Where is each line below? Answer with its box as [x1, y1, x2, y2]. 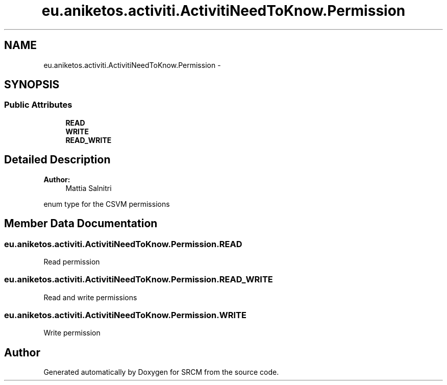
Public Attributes [4, 100, 72, 110]
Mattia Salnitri [65, 183, 112, 192]
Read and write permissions [43, 293, 137, 302]
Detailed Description [4, 153, 111, 166]
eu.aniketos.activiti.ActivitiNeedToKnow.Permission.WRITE [4, 310, 246, 320]
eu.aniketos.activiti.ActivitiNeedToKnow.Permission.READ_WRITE [4, 274, 273, 285]
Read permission [43, 257, 100, 266]
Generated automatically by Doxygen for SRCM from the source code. [43, 368, 279, 377]
